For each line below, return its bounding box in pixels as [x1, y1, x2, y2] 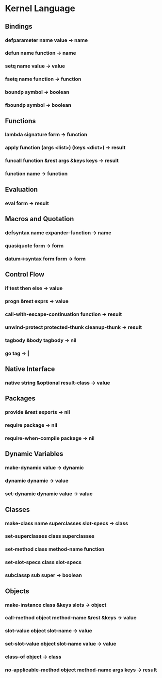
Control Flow [5, 270, 45, 279]
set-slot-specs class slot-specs [5, 559, 81, 565]
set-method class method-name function [5, 546, 105, 553]
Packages [5, 394, 35, 403]
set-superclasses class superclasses [5, 533, 95, 540]
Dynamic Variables [5, 450, 64, 458]
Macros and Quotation [5, 214, 74, 223]
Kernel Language [5, 3, 75, 14]
